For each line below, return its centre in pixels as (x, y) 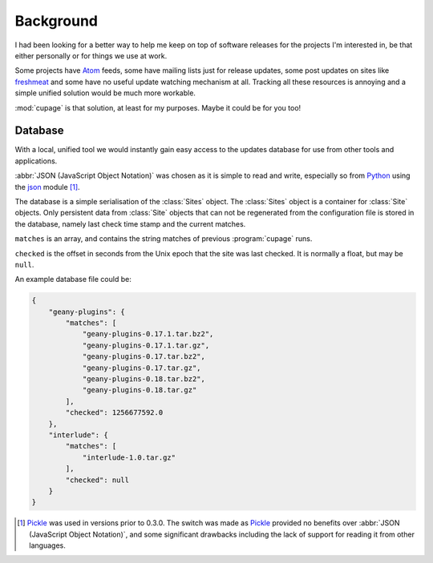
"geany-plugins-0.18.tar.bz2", (144, 379)
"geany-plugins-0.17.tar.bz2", (144, 357)
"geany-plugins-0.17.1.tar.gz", (146, 345)
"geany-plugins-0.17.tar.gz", (142, 368)
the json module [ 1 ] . (47, 187)
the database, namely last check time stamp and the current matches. (130, 223)
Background (56, 21)
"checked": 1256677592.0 (114, 413)
